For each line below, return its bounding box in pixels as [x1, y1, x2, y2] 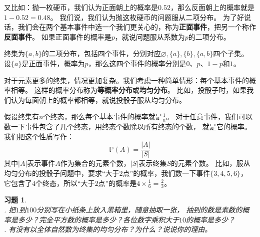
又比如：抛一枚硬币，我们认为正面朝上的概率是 [4, 2, 158, 12]
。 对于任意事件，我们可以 [166, 111, 252, 122]
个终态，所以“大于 [35, 177, 95, 188]
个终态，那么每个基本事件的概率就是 [43, 111, 162, 122]
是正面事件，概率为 [21, 58, 85, 68]
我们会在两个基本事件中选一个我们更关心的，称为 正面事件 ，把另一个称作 [17, 22, 256, 32]
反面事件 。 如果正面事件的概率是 [4, 31, 111, 42]
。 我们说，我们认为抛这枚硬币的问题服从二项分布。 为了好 [50, 12, 244, 22]
